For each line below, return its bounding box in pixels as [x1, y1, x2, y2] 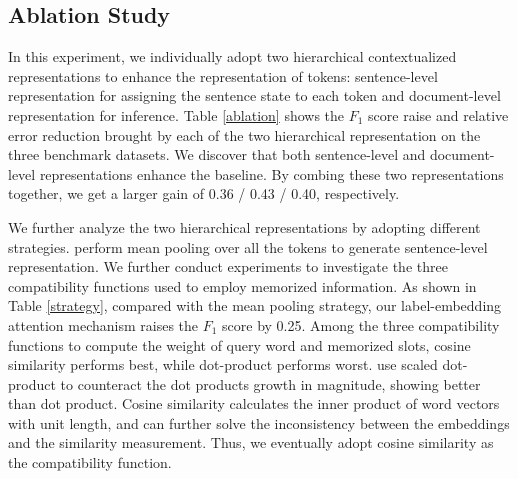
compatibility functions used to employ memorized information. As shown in [8, 275, 477, 296]
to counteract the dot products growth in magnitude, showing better [60, 373, 481, 394]
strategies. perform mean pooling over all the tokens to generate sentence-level [8, 236, 488, 257]
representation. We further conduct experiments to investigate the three [8, 256, 448, 277]
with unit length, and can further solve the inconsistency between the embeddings [8, 412, 510, 433]
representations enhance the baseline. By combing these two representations [39, 163, 504, 184]
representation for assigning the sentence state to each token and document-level [8, 85, 501, 106]
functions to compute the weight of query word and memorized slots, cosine [8, 334, 471, 355]
